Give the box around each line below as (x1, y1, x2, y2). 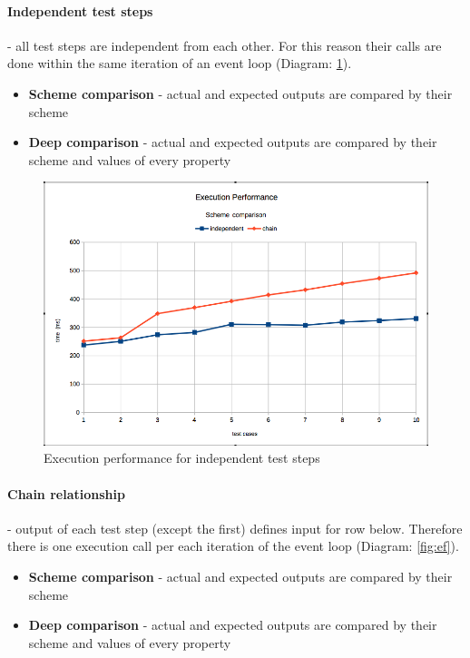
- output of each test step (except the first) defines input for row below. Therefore (7, 518, 463, 537)
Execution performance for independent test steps (44, 448, 320, 467)
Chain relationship (7, 484, 125, 503)
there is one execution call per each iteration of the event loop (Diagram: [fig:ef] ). (7, 536, 459, 555)
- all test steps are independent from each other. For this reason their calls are (7, 35, 442, 54)
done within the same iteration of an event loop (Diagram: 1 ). (7, 54, 352, 73)
